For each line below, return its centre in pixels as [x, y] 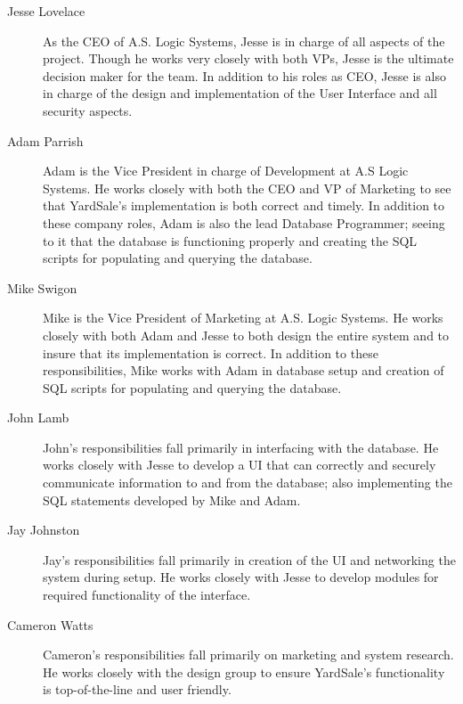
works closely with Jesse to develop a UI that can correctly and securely [240, 465]
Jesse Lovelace [46, 11]
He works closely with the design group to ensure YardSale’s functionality [244, 671]
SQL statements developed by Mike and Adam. [172, 499]
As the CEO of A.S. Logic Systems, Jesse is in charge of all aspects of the [244, 41]
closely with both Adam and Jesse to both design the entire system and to [246, 335]
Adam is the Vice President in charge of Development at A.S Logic [226, 171]
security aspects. [88, 110]
